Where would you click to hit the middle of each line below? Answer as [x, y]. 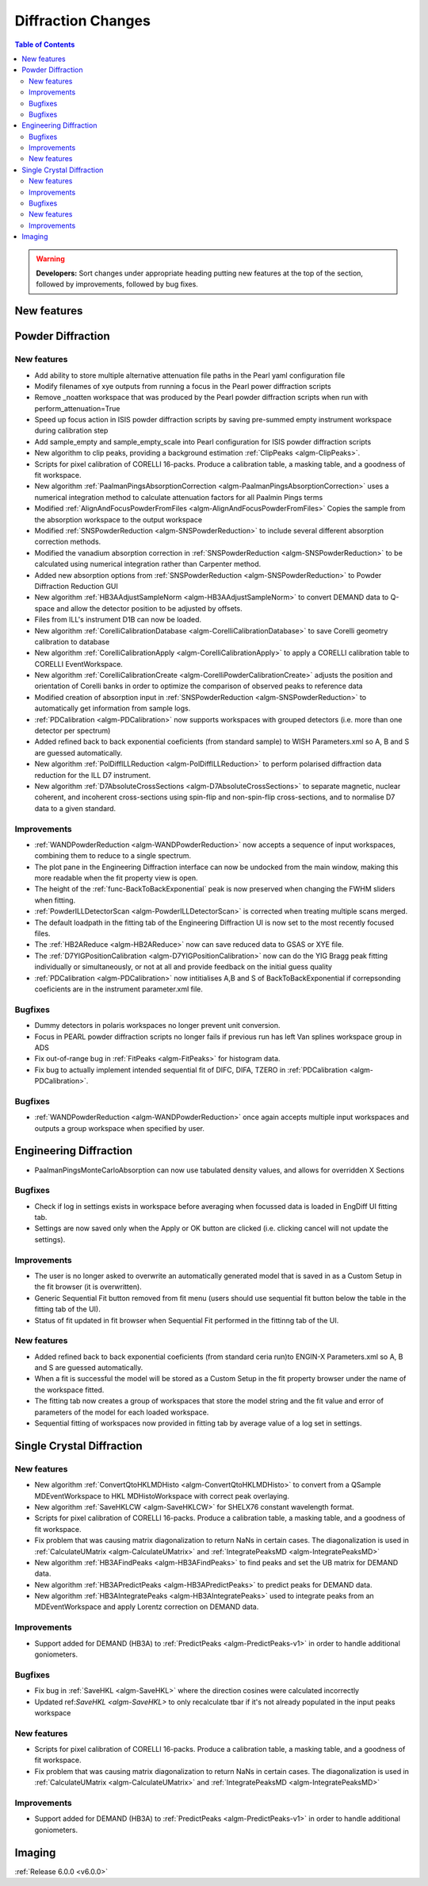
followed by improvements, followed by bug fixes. [117, 284]
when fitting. [55, 900]
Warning [50, 259]
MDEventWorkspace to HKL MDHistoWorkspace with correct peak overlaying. [162, 1495]
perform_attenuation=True [77, 408]
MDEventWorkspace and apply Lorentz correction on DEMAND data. [147, 1607]
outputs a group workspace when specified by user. [120, 1128]
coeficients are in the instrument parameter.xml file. [119, 989]
